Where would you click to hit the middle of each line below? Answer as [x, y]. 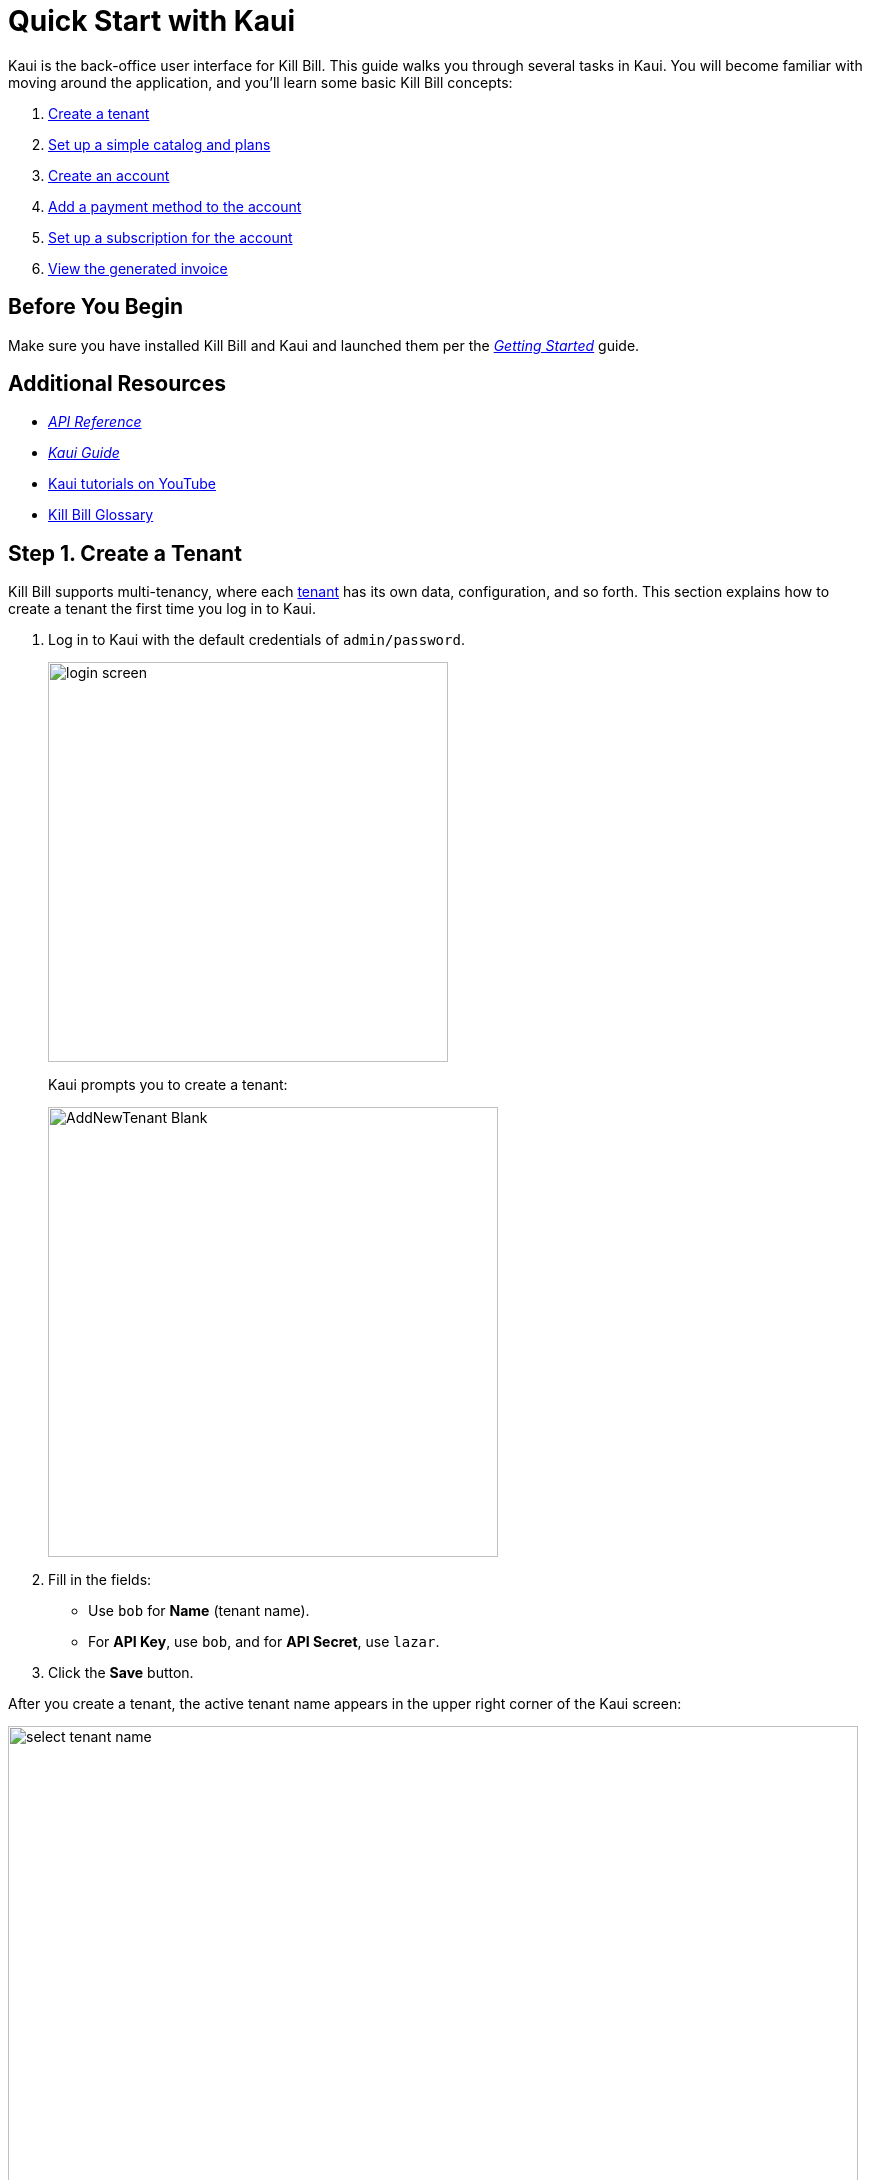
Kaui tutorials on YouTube [132, 484]
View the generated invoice [138, 268]
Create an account [109, 175]
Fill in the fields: [100, 1580]
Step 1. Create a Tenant [125, 553]
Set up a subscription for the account [170, 237]
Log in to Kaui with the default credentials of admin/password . [256, 640]
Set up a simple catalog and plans [159, 144]
